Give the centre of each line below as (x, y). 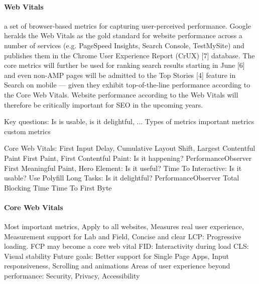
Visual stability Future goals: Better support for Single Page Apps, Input (117, 256)
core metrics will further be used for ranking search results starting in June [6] (124, 65)
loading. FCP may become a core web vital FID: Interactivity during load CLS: (126, 246)
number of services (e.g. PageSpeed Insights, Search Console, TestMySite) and (124, 45)
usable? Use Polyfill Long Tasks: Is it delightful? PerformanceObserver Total (122, 178)
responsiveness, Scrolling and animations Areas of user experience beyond (117, 266)
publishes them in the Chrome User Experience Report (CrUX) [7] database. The (129, 55)
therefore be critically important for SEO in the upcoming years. (104, 104)
